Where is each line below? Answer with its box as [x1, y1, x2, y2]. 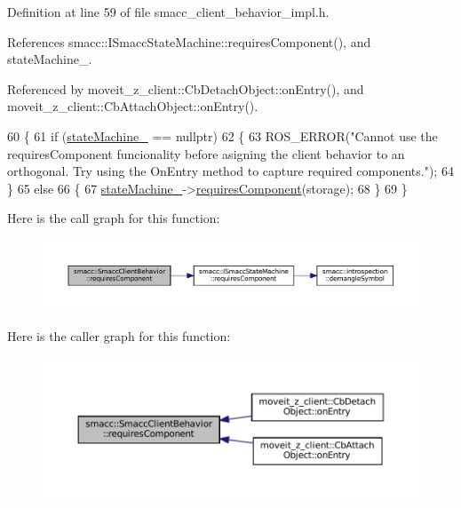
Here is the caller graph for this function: [7, 327, 231, 345]
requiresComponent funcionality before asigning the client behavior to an [7, 144, 405, 163]
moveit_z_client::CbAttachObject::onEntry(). [7, 97, 258, 115]
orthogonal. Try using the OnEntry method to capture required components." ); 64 [7, 162, 454, 180]
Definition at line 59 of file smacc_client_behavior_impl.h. [7, 3, 330, 20]
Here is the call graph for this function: [7, 209, 220, 227]
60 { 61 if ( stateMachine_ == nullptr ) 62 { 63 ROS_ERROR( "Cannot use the [7, 126, 438, 145]
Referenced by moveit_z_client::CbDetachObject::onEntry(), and [7, 79, 364, 98]
